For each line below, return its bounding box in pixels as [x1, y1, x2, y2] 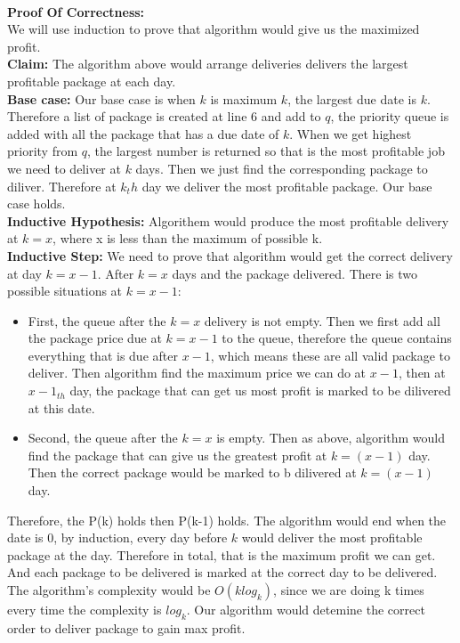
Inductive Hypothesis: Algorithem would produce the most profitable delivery [7, 211, 449, 230]
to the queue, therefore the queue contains [222, 329, 452, 347]
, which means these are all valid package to [210, 346, 451, 364]
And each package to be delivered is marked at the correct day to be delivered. [7, 563, 438, 582]
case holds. [7, 194, 66, 213]
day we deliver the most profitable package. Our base [141, 176, 432, 195]
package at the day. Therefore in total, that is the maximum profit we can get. [7, 545, 436, 564]
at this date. [28, 398, 95, 417]
